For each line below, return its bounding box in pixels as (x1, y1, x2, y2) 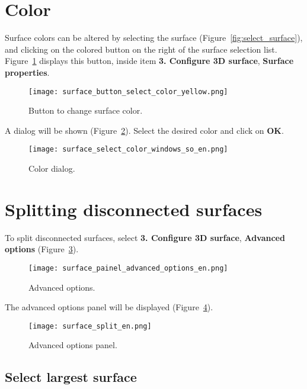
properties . (5, 66, 50, 78)
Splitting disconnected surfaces (5, 197, 263, 221)
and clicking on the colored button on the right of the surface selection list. (5, 43, 277, 55)
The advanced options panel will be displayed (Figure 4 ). (5, 301, 213, 313)
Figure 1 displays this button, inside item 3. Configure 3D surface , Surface (5, 54, 294, 67)
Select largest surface (5, 368, 137, 386)
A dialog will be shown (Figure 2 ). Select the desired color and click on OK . (5, 124, 284, 136)
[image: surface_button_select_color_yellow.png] (28, 87, 228, 96)
